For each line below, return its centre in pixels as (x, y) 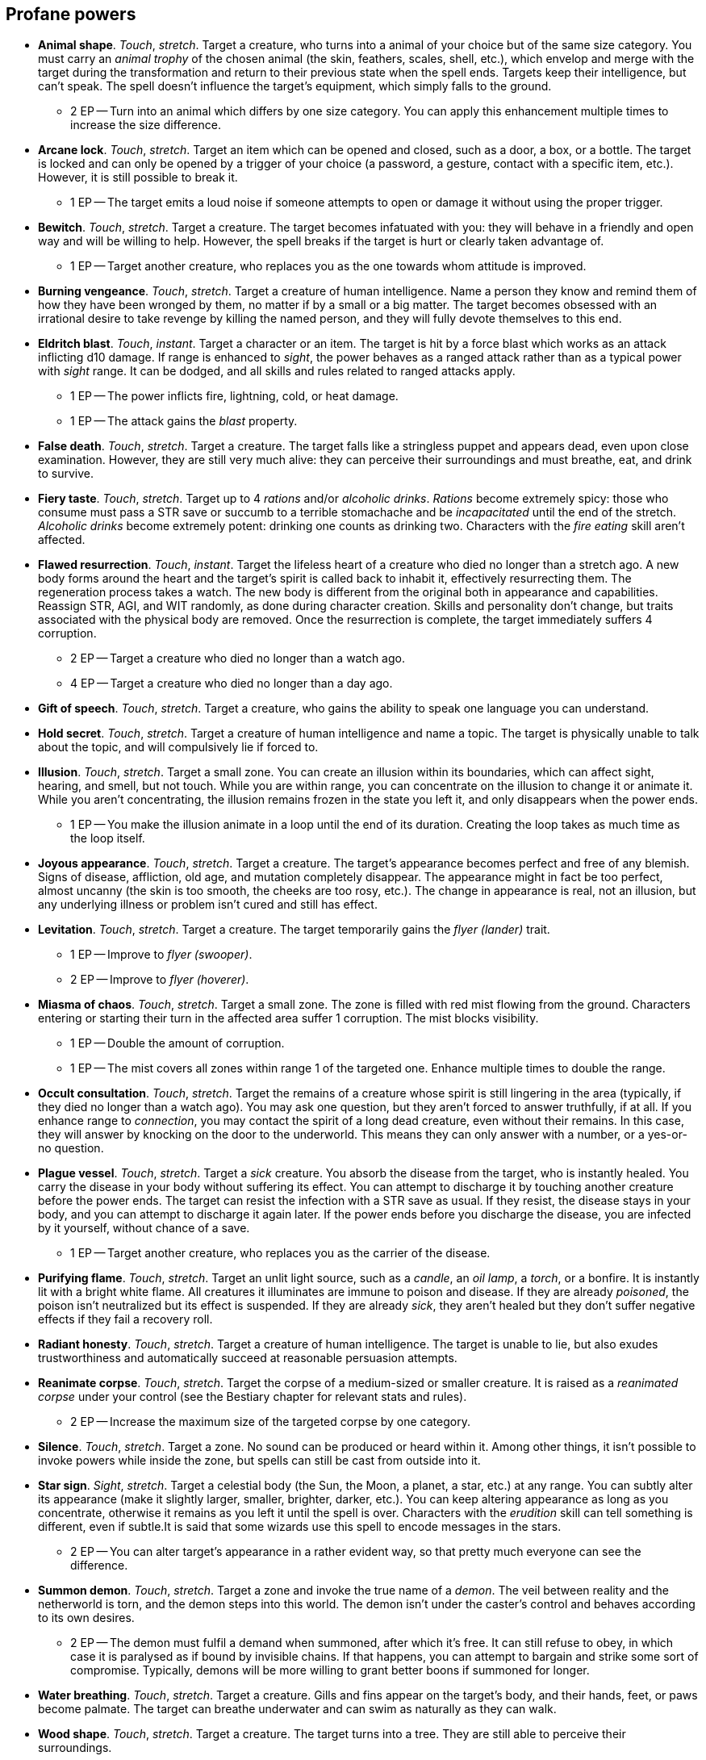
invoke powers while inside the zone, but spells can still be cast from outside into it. (259, 1461)
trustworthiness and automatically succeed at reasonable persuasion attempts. (248, 1358)
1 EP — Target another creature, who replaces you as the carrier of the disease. (280, 1253)
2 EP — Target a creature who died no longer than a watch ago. (238, 658)
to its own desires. (86, 1618)
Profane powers (71, 14)
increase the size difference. (146, 125)
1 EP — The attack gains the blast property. (184, 421)
